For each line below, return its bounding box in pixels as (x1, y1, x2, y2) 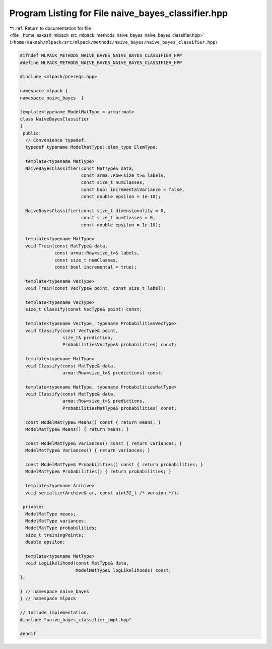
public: (23, 130, 42, 136)
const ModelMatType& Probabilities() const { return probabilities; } (25, 462, 203, 467)
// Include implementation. (20, 610, 89, 616)
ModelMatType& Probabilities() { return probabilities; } (25, 469, 172, 475)
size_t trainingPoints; (25, 532, 84, 538)
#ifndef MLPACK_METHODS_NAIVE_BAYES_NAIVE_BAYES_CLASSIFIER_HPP (20, 53, 182, 58)
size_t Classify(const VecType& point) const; (25, 306, 143, 312)
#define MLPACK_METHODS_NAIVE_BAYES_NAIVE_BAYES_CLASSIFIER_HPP (20, 59, 182, 66)
